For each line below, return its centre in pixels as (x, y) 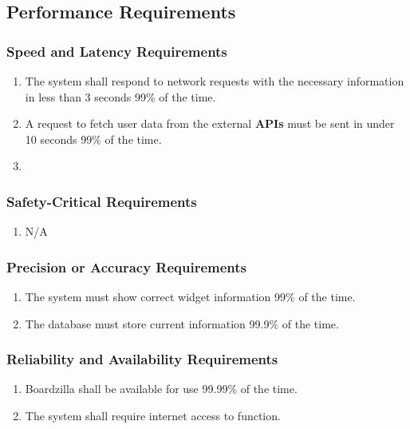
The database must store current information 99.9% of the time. (182, 323)
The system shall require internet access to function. (153, 415)
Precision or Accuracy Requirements (127, 266)
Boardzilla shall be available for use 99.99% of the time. (161, 389)
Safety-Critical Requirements (102, 201)
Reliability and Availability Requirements (142, 359)
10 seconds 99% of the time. (93, 139)
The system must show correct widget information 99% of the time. (190, 296)
